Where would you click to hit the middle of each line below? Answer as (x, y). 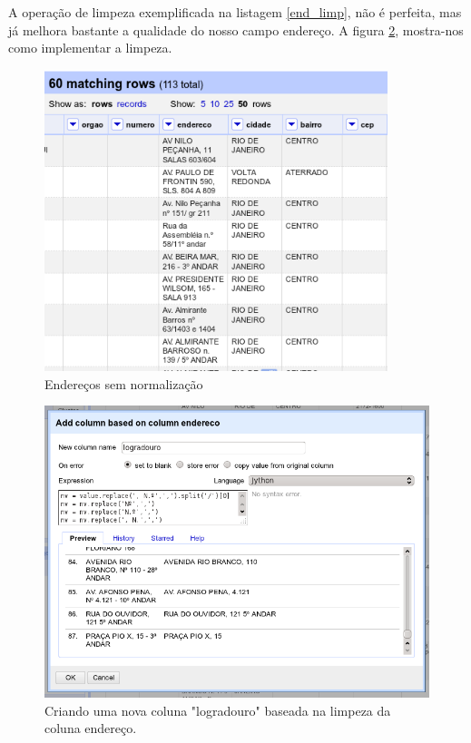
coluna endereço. (91, 728)
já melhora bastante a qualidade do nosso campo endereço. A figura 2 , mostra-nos (236, 29)
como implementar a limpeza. (90, 48)
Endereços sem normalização (124, 383)
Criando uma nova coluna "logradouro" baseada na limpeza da (218, 710)
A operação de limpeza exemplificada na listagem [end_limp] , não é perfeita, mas (235, 12)
